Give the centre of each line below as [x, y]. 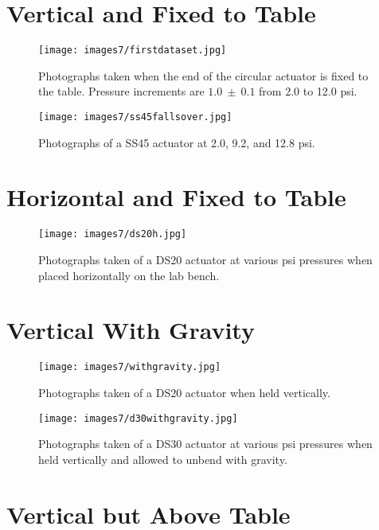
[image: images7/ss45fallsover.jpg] [135, 117]
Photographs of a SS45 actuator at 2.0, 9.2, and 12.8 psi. [177, 142]
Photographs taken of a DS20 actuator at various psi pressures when [205, 259]
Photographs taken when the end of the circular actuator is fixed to [203, 75]
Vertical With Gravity [131, 330]
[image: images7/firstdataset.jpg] [133, 51]
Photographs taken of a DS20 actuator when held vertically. [184, 392]
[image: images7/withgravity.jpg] [130, 367]
